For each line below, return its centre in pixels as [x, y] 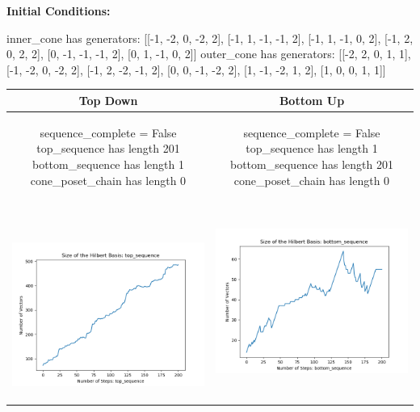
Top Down [108, 100]
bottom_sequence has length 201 [312, 164]
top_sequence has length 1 [312, 148]
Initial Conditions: [59, 11]
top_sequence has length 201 [108, 148]
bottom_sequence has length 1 [108, 164]
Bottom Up [312, 100]
